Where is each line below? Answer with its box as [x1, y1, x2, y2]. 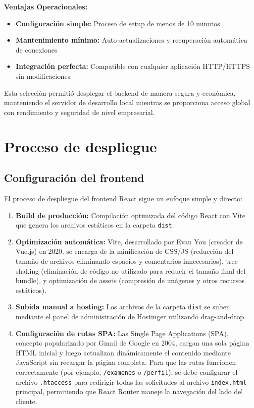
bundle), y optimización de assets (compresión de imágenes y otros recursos [15, 275, 245, 286]
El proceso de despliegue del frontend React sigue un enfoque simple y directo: [4, 193, 243, 203]
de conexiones [15, 44, 57, 55]
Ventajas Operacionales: [4, 1, 88, 11]
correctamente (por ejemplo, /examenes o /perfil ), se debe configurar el [15, 366, 238, 377]
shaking [15, 265, 39, 276]
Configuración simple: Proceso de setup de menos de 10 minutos [15, 18, 220, 28]
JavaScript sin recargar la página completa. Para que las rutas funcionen [15, 357, 236, 367]
